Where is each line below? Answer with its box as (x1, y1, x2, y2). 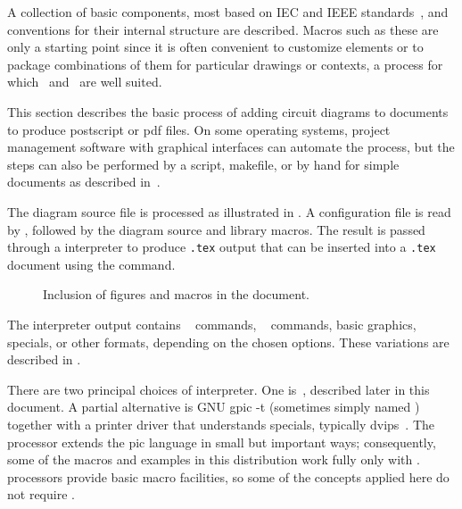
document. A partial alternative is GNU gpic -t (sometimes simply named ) (7, 397, 420, 416)
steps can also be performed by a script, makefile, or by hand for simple (7, 154, 400, 173)
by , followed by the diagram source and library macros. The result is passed (7, 220, 425, 238)
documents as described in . (7, 172, 161, 191)
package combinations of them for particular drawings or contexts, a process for (7, 54, 443, 73)
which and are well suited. (7, 72, 162, 91)
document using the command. (7, 254, 176, 273)
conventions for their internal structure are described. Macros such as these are (7, 20, 439, 38)
